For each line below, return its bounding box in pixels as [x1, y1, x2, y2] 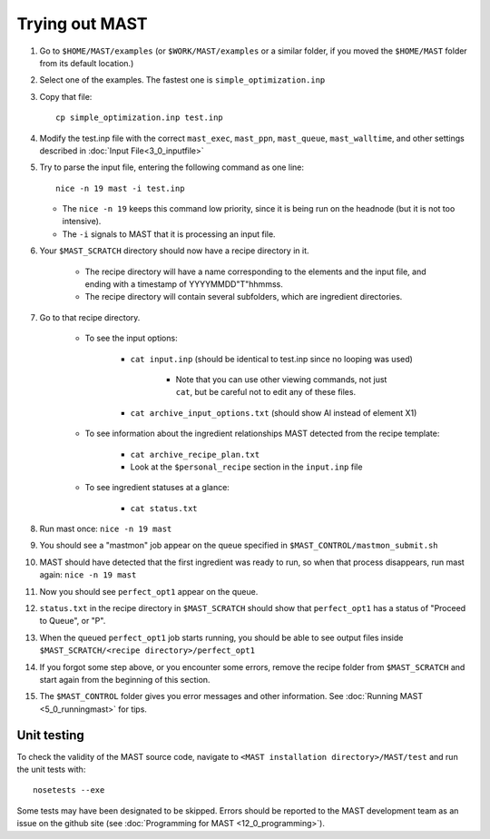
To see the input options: [84, 332, 178, 344]
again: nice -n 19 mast [39, 569, 137, 580]
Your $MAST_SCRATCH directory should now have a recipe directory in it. [39, 245, 309, 256]
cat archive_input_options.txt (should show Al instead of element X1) [130, 407, 417, 418]
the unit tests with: [16, 764, 86, 775]
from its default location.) [39, 57, 134, 68]
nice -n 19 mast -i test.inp [55, 183, 185, 193]
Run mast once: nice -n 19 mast [39, 523, 172, 535]
